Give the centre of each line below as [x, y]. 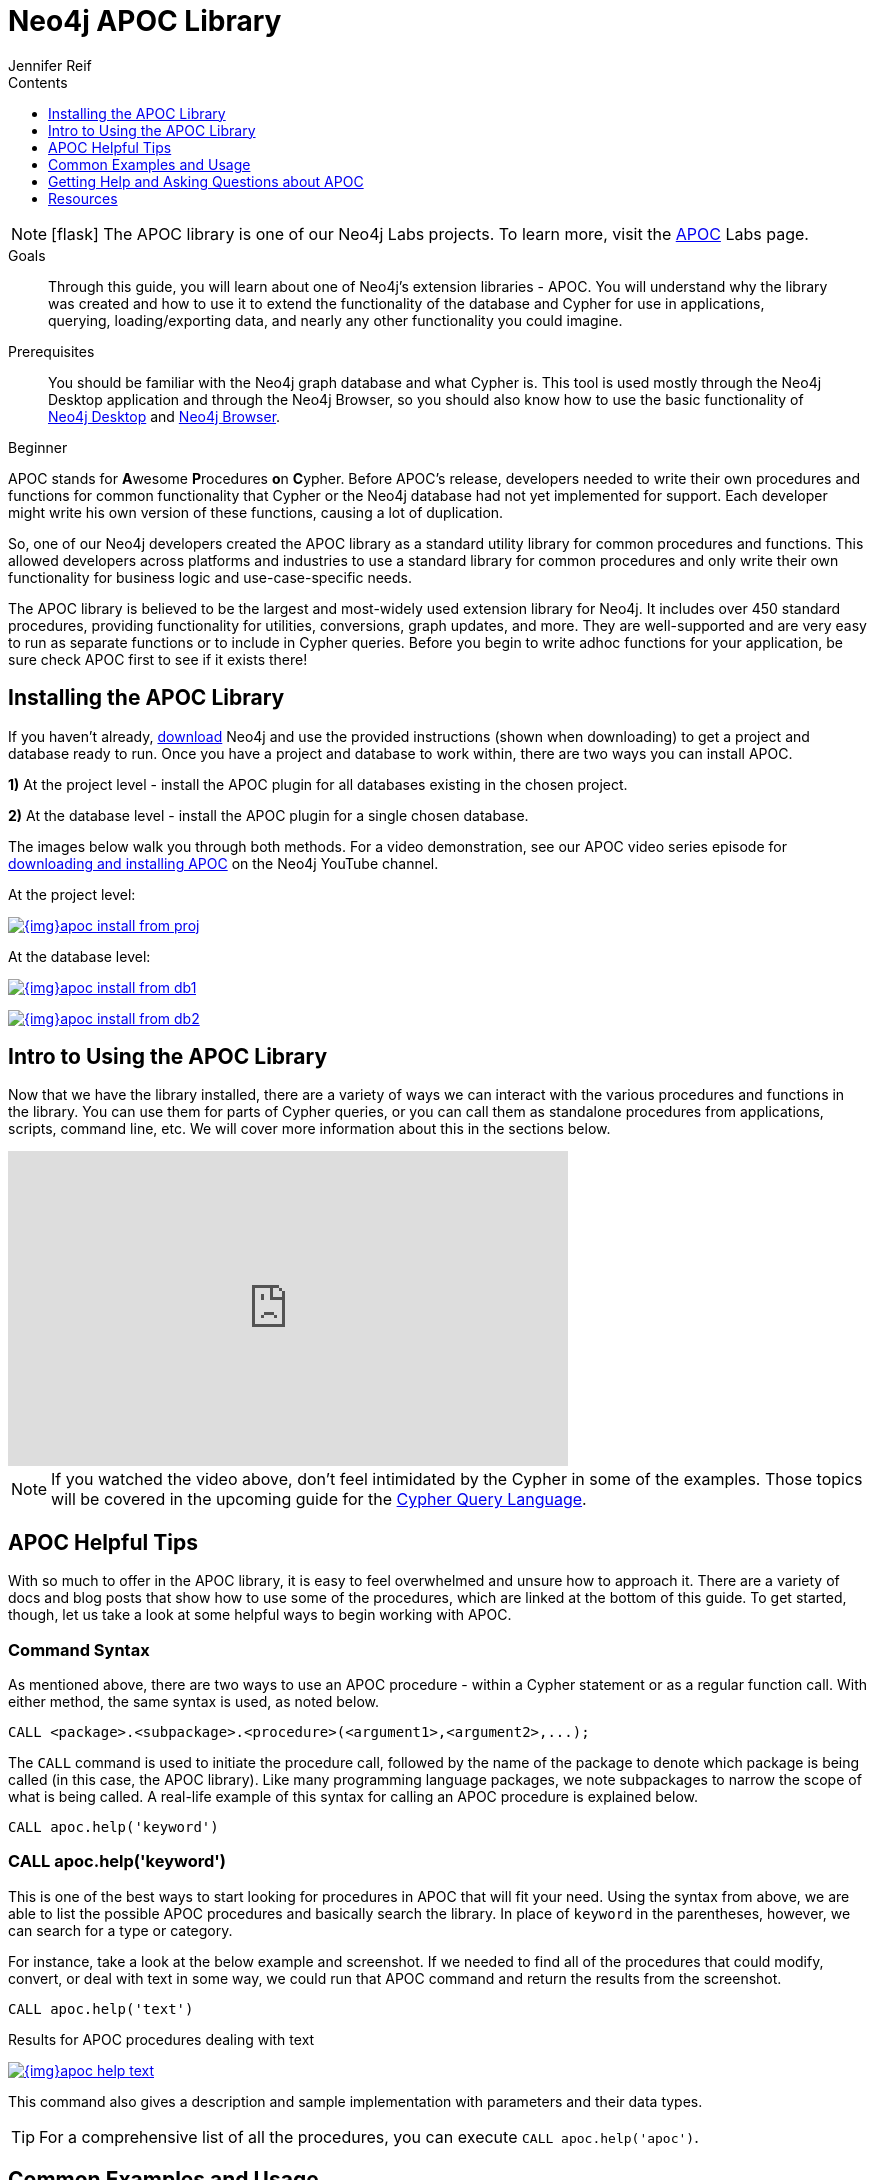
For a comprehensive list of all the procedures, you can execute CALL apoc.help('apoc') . [369, 2136]
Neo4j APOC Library [145, 21]
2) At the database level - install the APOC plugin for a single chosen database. [268, 815]
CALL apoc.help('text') [101, 2008]
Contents [38, 82]
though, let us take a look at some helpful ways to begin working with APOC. [260, 1615]
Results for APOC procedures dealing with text [161, 2039]
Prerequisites [51, 351]
